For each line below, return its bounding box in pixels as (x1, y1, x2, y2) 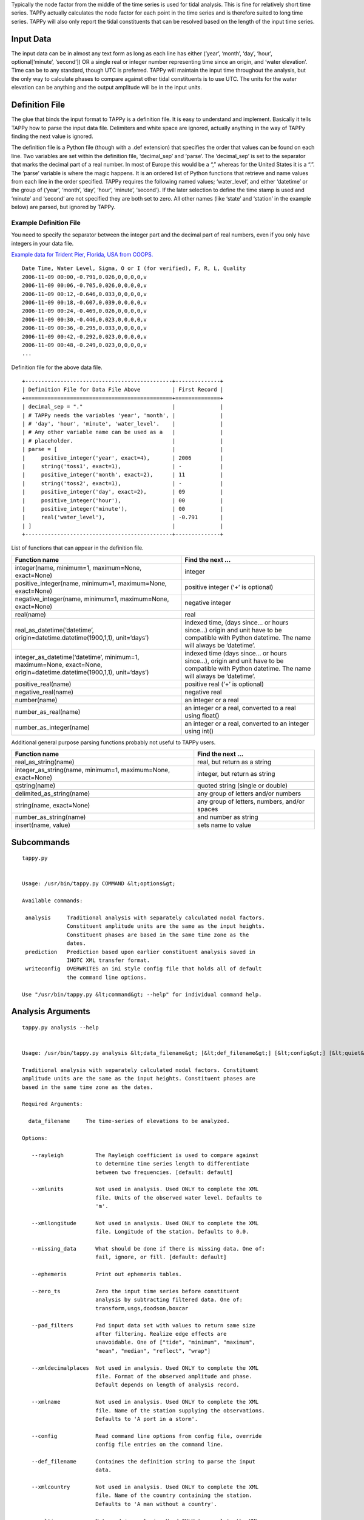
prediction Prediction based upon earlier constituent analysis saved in (25, 948, 256, 955)
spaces (197, 805, 218, 814)
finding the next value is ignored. (11, 133, 93, 140)
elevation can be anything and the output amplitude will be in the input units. (11, 84, 203, 91)
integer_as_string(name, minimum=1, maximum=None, (15, 766, 170, 775)
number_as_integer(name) (15, 723, 90, 731)
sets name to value (197, 821, 252, 829)
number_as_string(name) (15, 813, 86, 821)
